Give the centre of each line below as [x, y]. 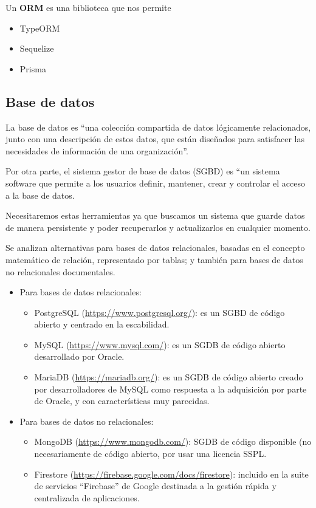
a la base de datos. [40, 195]
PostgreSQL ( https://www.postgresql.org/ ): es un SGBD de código [160, 312]
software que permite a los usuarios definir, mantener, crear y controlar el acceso [156, 183]
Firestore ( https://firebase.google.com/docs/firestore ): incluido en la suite [171, 474]
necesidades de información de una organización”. [97, 150]
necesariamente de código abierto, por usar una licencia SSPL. [150, 454]
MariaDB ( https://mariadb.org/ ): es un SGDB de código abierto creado [169, 377]
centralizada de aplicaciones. [87, 497]
